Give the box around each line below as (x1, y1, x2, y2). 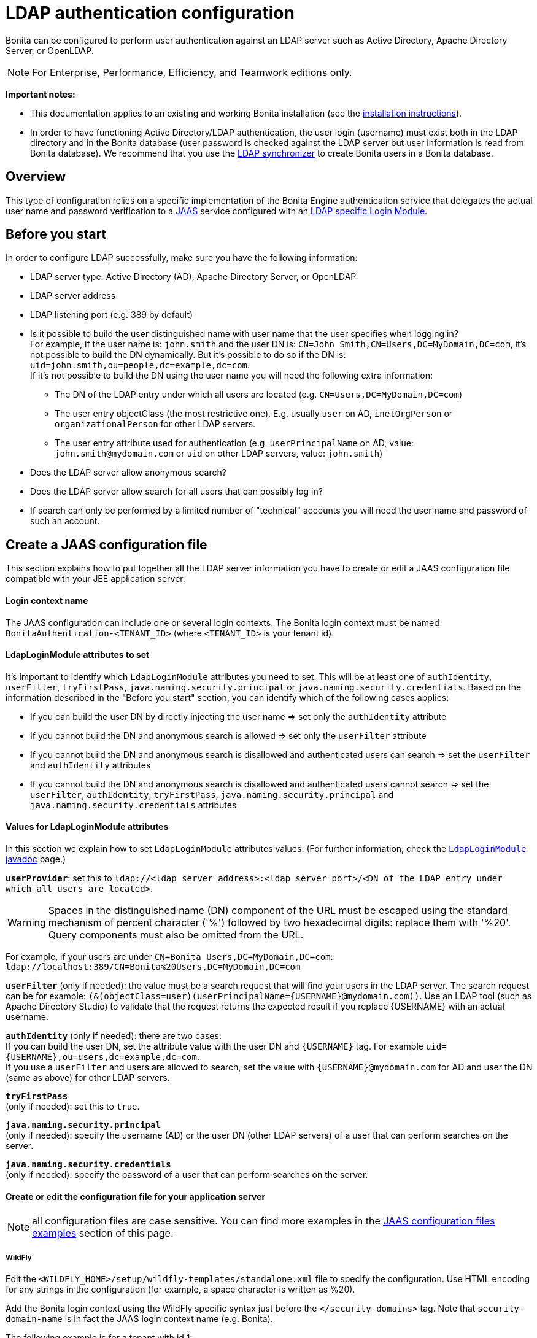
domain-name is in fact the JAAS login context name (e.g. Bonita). (6, 1313, 273, 1324)
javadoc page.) (6, 853, 66, 864)
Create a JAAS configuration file (6, 536, 207, 552)
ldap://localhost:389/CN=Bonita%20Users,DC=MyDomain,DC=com (6, 961, 301, 972)
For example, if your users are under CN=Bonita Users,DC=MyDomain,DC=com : (6, 951, 333, 962)
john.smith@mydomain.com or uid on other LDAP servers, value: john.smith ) (55, 448, 383, 459)
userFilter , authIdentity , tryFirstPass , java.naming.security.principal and (30, 789, 394, 800)
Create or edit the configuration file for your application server (6, 1191, 266, 1202)
